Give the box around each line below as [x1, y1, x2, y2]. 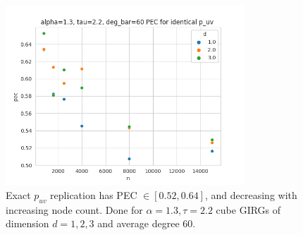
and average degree [97, 216, 180, 231]
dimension [6, 216, 49, 231]
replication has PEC [50, 187, 137, 202]
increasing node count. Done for [6, 202, 143, 217]
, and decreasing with [204, 187, 297, 202]
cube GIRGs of [216, 202, 281, 217]
